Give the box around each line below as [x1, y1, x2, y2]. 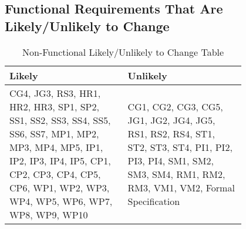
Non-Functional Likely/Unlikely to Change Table [22, 45, 224, 59]
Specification [127, 194, 180, 208]
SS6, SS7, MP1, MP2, [9, 126, 99, 140]
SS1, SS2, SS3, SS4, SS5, [9, 113, 111, 127]
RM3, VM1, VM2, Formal [127, 180, 235, 194]
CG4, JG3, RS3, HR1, [9, 86, 101, 100]
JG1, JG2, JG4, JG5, [127, 113, 215, 127]
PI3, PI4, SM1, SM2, [127, 153, 214, 167]
